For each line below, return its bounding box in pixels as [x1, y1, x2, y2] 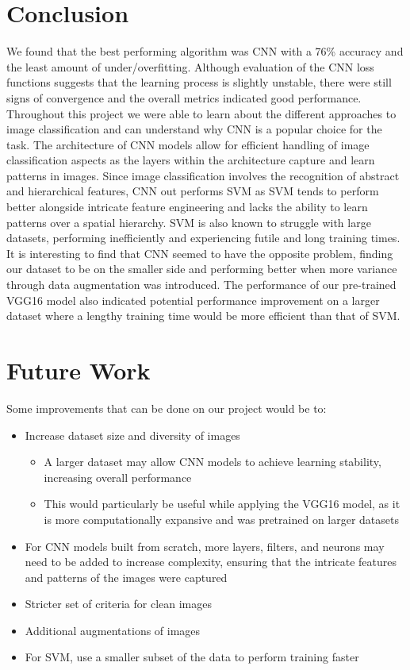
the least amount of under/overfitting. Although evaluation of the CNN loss [6, 58, 374, 75]
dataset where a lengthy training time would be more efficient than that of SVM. [6, 307, 400, 324]
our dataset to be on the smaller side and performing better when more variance [6, 260, 397, 277]
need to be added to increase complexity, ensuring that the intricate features [25, 553, 397, 570]
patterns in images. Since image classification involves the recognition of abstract [6, 167, 400, 183]
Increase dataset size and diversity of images [25, 426, 240, 443]
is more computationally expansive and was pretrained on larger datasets [44, 510, 400, 527]
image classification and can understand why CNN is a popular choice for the [6, 121, 382, 137]
